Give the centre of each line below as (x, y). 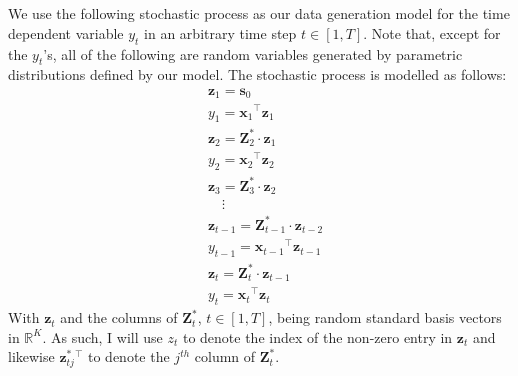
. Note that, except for (432, 32)
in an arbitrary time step (220, 32)
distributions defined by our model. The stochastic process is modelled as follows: (257, 74)
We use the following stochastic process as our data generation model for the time (259, 13)
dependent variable (66, 32)
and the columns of (119, 317)
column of (225, 356)
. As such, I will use (102, 336)
